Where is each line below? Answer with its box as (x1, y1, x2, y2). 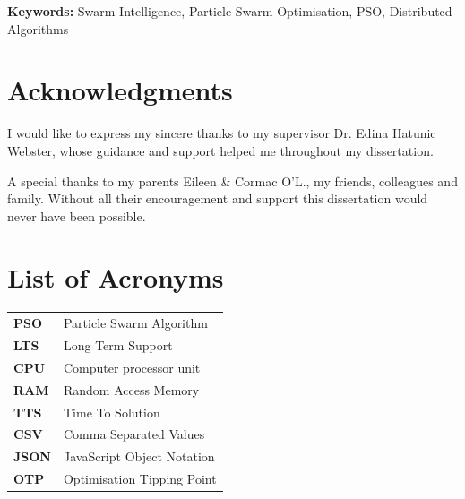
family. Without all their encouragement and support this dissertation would (7, 189, 428, 208)
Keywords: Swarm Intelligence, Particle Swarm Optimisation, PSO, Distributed (7, 2, 452, 20)
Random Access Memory (63, 380, 200, 399)
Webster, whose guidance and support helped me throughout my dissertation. (7, 141, 434, 159)
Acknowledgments (7, 72, 233, 108)
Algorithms (7, 19, 69, 38)
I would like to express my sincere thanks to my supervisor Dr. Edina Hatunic (7, 124, 436, 142)
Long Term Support (63, 336, 173, 354)
